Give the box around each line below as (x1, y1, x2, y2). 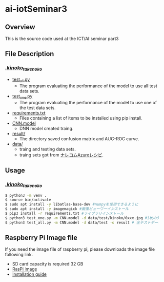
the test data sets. (19, 105, 56, 111)
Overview (5, 23, 36, 31)
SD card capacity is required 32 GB (12, 261, 83, 267)
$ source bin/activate (5, 197, 51, 203)
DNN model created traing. (19, 125, 74, 131)
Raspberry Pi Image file (5, 234, 78, 242)
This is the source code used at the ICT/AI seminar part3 (5, 36, 119, 41)
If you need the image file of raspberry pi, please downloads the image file (5, 246, 155, 252)
